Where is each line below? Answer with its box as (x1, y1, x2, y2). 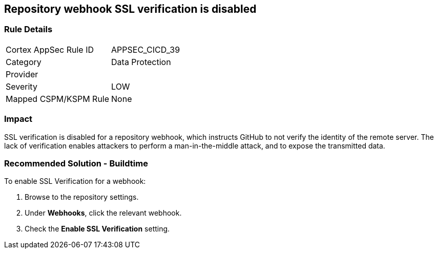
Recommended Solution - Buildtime (4, 158, 148, 168)
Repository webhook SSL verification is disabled (4, 3, 257, 15)
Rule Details (4, 24, 53, 35)
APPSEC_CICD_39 (111, 44, 180, 55)
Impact (4, 114, 33, 124)
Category (6, 56, 41, 67)
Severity (6, 81, 37, 92)
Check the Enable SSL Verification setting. (25, 224, 170, 234)
